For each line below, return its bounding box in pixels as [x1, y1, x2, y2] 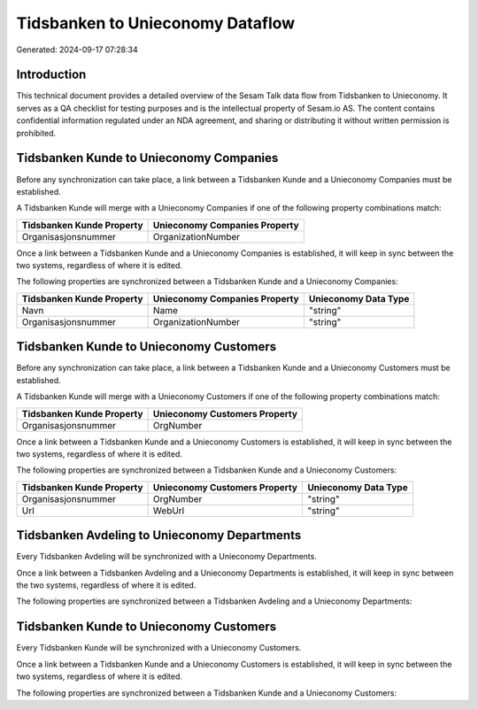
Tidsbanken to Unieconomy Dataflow [16, 13, 296, 33]
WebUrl [152, 505, 185, 517]
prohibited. [16, 127, 57, 138]
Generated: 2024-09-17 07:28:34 [16, 44, 138, 55]
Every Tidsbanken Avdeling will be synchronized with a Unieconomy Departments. [16, 551, 318, 562]
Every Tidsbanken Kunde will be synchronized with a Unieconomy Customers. [16, 643, 302, 653]
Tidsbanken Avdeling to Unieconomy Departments [16, 528, 302, 543]
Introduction [16, 67, 87, 82]
